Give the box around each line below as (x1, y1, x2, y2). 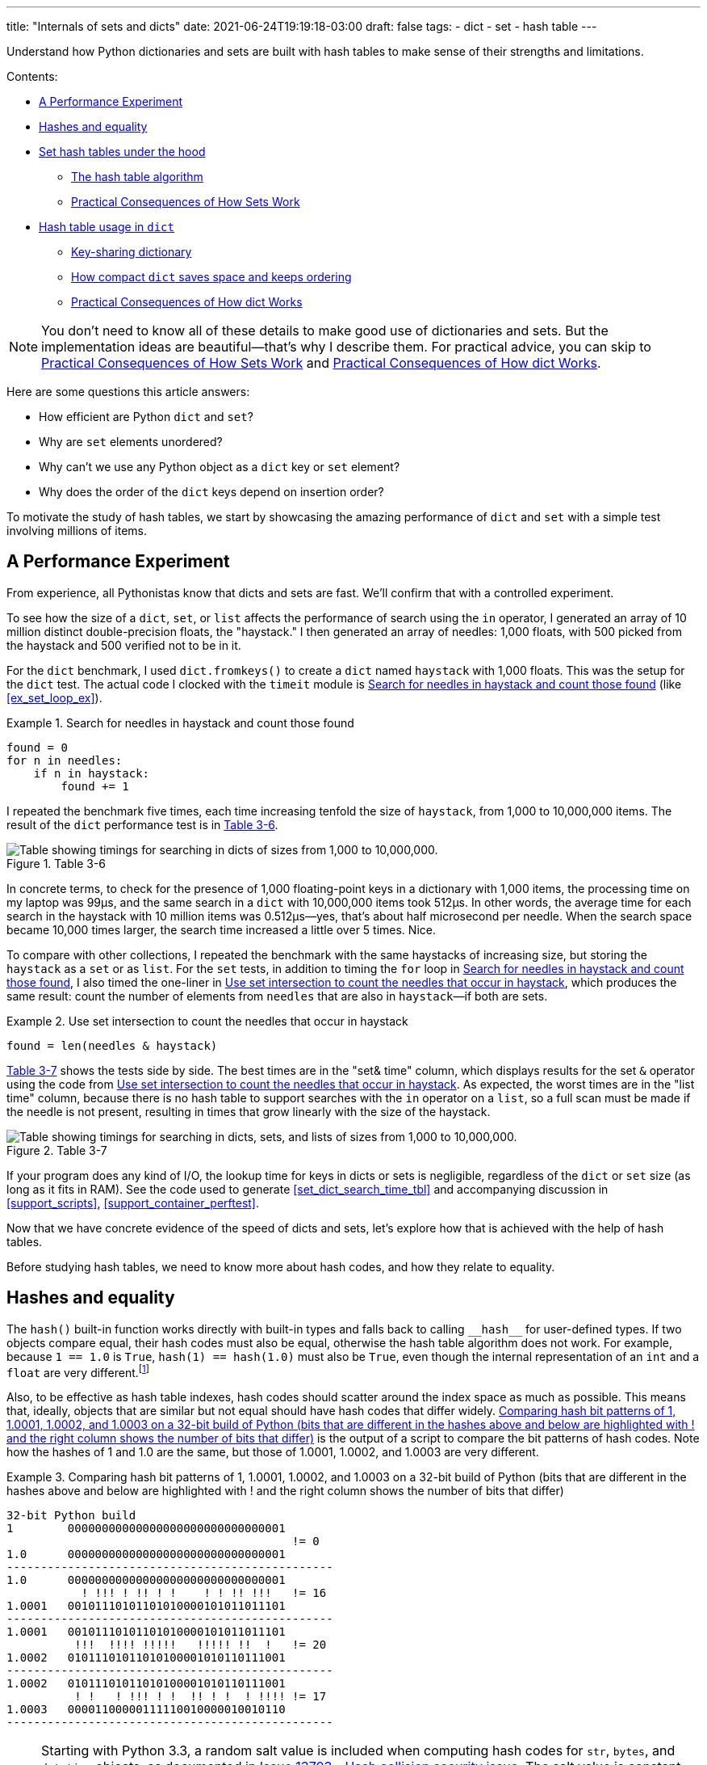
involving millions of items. (6, 524, 147, 537)
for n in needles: (6, 753, 123, 767)
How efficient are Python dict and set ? (39, 410, 253, 423)
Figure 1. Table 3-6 (6, 856, 107, 870)
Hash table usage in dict (39, 220, 174, 234)
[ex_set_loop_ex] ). (6, 690, 102, 705)
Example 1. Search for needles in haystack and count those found (6, 715, 354, 730)
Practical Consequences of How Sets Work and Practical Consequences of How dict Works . (41, 355, 601, 371)
